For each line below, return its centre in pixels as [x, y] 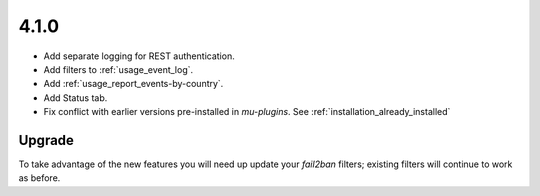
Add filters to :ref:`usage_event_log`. [118, 69]
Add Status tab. [75, 97]
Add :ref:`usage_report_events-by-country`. [133, 84]
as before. [39, 178]
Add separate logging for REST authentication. [139, 56]
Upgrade [46, 140]
